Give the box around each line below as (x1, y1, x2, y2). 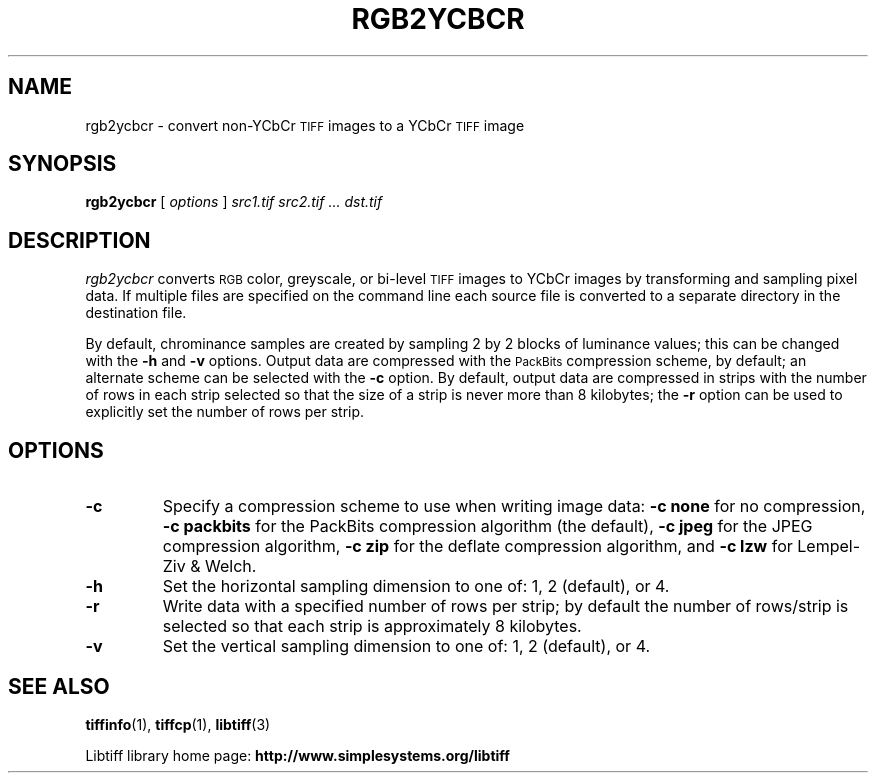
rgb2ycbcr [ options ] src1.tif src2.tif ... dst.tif (85, 193, 383, 211)
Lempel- (797, 536, 861, 557)
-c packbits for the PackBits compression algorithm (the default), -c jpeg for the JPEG (162, 516, 813, 537)
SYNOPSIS (8, 151, 117, 177)
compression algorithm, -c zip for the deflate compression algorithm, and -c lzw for (162, 536, 793, 557)
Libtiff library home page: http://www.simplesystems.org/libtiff (85, 746, 510, 764)
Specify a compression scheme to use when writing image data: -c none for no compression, (162, 496, 866, 517)
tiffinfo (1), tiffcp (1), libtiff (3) (85, 715, 271, 733)
